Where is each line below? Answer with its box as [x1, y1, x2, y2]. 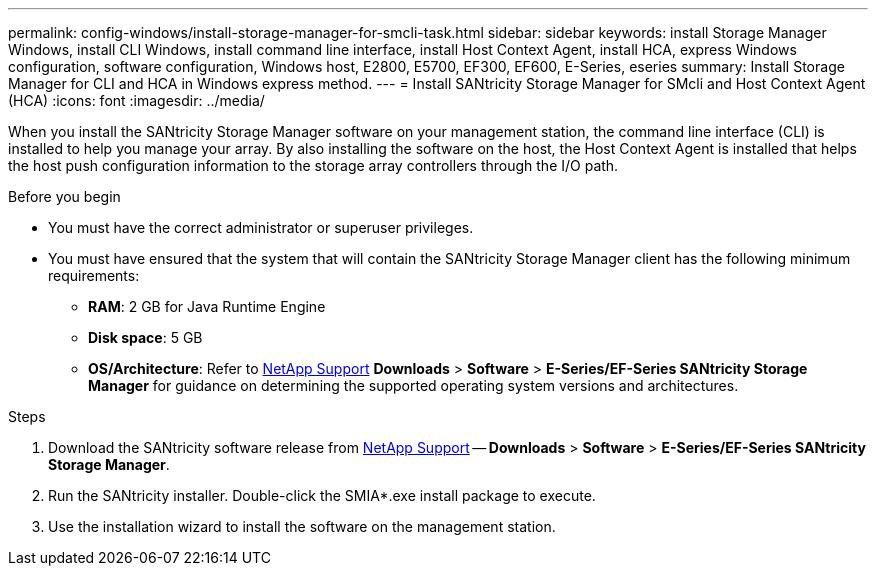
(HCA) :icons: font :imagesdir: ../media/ [8, 92, 265, 109]
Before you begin [8, 188, 121, 205]
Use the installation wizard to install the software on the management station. [48, 518, 556, 535]
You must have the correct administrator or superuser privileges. [48, 219, 474, 236]
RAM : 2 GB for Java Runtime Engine [88, 298, 326, 315]
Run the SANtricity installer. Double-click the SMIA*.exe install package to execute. [48, 487, 596, 504]
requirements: [48, 267, 140, 284]
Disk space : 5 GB [88, 329, 203, 346]
